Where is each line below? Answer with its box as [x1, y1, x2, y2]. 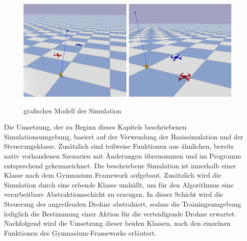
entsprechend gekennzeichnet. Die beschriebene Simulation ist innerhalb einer [4, 160, 236, 170]
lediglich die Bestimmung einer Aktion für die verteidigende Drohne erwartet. [4, 208, 237, 218]
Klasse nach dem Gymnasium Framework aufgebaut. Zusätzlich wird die [4, 170, 222, 180]
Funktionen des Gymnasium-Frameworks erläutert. [4, 227, 157, 238]
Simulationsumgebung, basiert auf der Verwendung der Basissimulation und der [4, 131, 244, 141]
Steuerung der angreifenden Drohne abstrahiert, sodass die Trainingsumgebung [4, 198, 241, 209]
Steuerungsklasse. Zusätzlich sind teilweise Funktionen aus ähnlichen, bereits [4, 141, 234, 151]
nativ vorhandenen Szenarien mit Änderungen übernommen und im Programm [4, 150, 241, 161]
